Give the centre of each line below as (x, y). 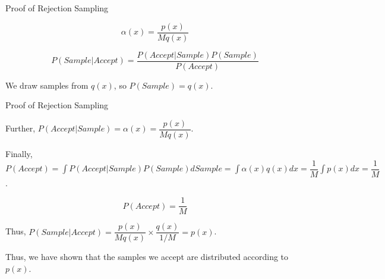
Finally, (19, 153)
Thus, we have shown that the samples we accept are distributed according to (147, 257)
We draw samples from (47, 85)
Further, (20, 128)
